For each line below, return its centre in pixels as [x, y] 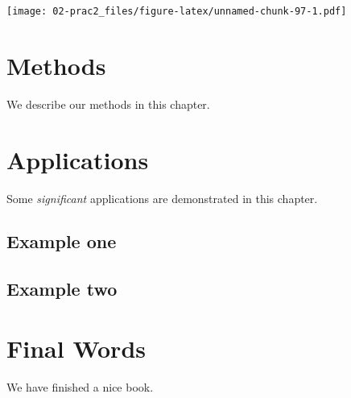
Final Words [76, 348]
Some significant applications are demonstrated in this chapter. [162, 198]
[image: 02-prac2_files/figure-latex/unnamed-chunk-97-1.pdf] [177, 11]
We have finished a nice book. [80, 386]
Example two [62, 289]
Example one [62, 241]
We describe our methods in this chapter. [108, 104]
